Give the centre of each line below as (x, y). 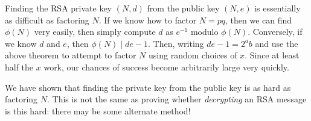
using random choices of (193, 55)
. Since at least (272, 55)
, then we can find (259, 20)
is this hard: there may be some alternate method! (98, 110)
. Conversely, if (275, 32)
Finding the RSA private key (59, 8)
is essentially (277, 8)
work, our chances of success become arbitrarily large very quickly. (166, 67)
